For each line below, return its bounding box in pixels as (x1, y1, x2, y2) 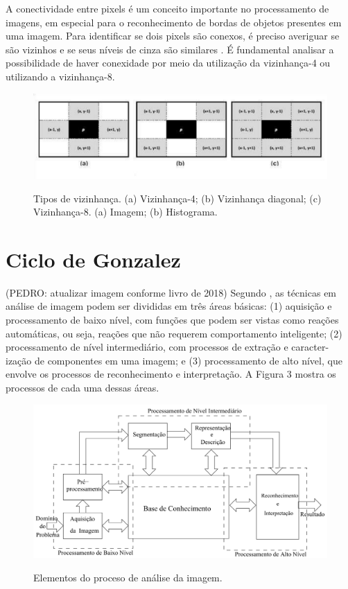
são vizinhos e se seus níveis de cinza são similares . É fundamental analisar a (6, 42, 334, 56)
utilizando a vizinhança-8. (6, 69, 115, 83)
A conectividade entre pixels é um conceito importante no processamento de (6, 1, 329, 15)
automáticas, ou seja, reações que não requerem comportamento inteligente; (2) (6, 326, 342, 340)
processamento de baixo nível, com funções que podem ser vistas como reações (6, 313, 339, 327)
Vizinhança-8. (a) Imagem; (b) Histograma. (33, 204, 218, 219)
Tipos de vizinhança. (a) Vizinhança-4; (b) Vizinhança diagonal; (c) (33, 191, 322, 205)
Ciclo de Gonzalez (6, 245, 181, 273)
